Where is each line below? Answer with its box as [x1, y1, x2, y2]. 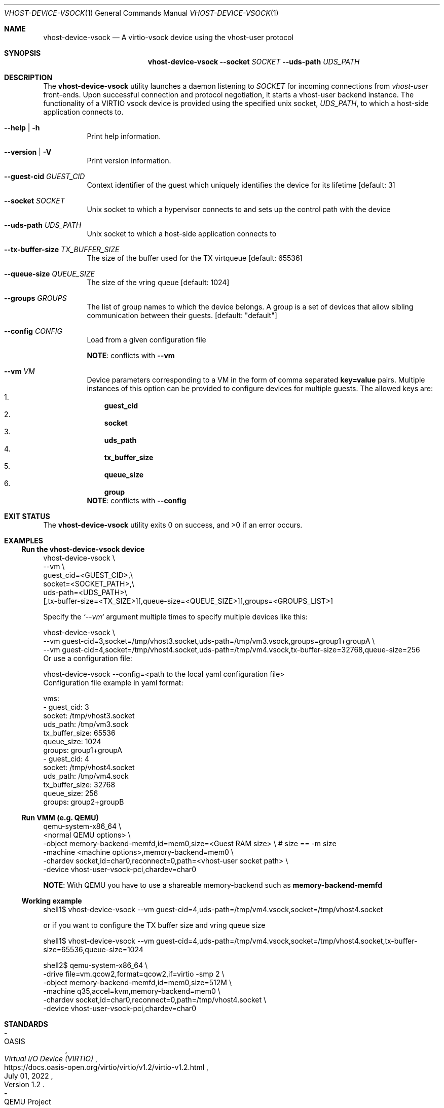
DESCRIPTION [4, 73, 53, 82]
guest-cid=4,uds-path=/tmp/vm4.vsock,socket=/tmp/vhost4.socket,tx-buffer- [156, 937, 418, 945]
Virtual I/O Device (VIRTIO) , [4, 1054, 98, 1063]
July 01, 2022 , [4, 1071, 53, 1080]
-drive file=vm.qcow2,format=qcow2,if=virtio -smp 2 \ [43, 969, 225, 978]
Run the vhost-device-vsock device [21, 545, 145, 553]
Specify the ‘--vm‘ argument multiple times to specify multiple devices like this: [43, 612, 308, 621]
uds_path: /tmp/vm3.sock [43, 720, 129, 729]
